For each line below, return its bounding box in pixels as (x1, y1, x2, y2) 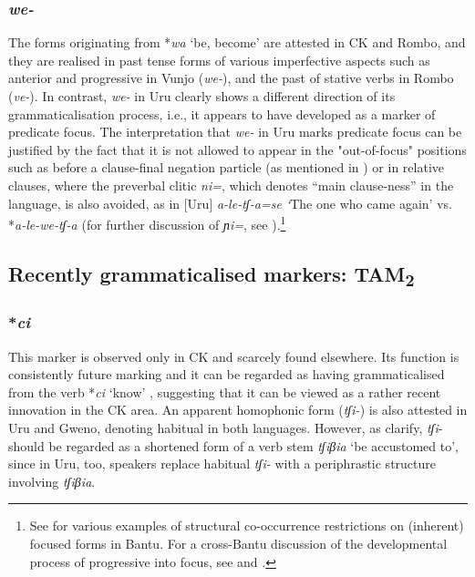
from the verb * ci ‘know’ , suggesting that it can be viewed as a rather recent (8, 382, 441, 401)
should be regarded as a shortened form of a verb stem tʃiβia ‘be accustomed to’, (8, 436, 459, 455)
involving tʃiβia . (8, 471, 96, 490)
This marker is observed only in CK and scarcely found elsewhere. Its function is (8, 346, 460, 366)
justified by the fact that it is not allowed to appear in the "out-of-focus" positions (8, 139, 467, 159)
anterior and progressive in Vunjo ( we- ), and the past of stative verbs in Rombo (8, 68, 454, 88)
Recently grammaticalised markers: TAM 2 (8, 259, 415, 291)
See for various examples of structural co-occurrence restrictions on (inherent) (29, 516, 464, 535)
